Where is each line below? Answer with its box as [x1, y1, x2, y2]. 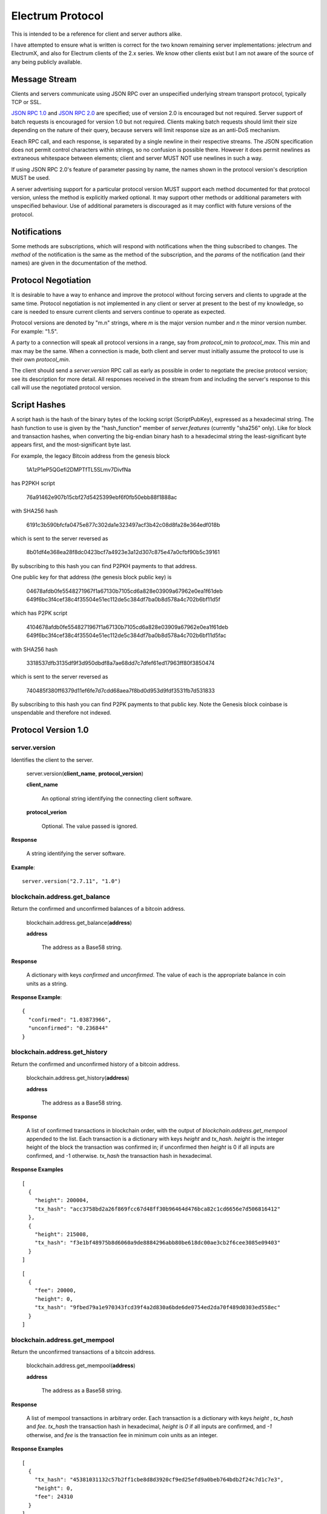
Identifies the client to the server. [11, 756, 94, 763]
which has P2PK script [11, 609, 68, 617]
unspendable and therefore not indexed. [11, 709, 111, 716]
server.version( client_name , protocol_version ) [26, 770, 144, 778]
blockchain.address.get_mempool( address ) [26, 1362, 136, 1369]
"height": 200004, [34, 1197, 90, 1204]
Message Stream [11, 74, 77, 84]
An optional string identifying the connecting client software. [41, 795, 193, 802]
